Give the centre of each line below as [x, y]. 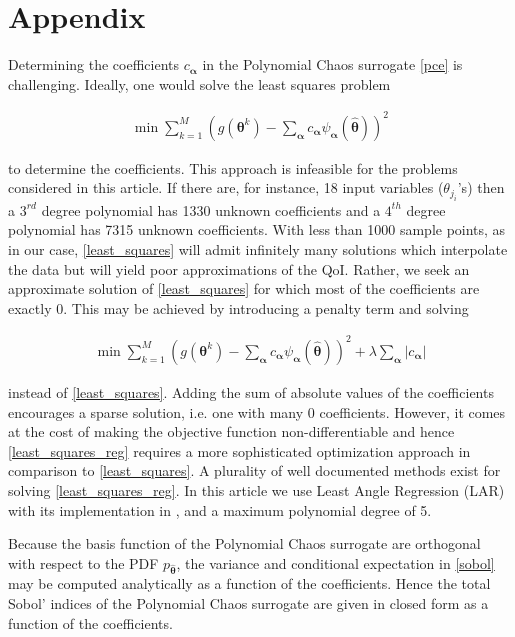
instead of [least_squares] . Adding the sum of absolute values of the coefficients [251, 391]
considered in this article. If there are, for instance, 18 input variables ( [226, 187]
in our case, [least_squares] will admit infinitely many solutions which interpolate [258, 249]
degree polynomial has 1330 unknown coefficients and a [211, 209]
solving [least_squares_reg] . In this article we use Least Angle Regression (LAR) [256, 489]
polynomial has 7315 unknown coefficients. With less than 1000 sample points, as [257, 229]
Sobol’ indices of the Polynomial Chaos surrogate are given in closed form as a [248, 603]
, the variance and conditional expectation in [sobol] [335, 562]
